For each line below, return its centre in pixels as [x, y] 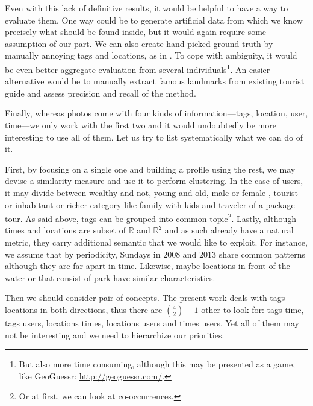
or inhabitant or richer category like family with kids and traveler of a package [150, 204]
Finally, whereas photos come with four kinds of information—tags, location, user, [156, 113]
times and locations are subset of [65, 230]
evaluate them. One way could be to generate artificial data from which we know [154, 20]
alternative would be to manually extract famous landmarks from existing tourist [155, 81]
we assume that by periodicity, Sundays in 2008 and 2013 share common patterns [155, 254]
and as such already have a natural [229, 230]
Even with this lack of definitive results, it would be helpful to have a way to [147, 8]
